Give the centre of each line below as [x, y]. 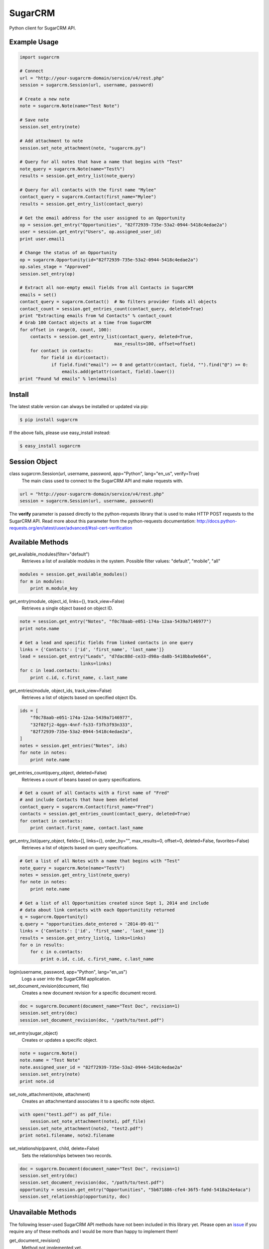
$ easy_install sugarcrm [50, 446]
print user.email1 [42, 239]
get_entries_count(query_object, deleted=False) [58, 772]
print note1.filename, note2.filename [67, 1136]
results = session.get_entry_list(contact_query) [81, 204]
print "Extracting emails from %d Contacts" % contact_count [96, 315]
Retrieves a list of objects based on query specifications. [80, 848]
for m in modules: [42, 581]
